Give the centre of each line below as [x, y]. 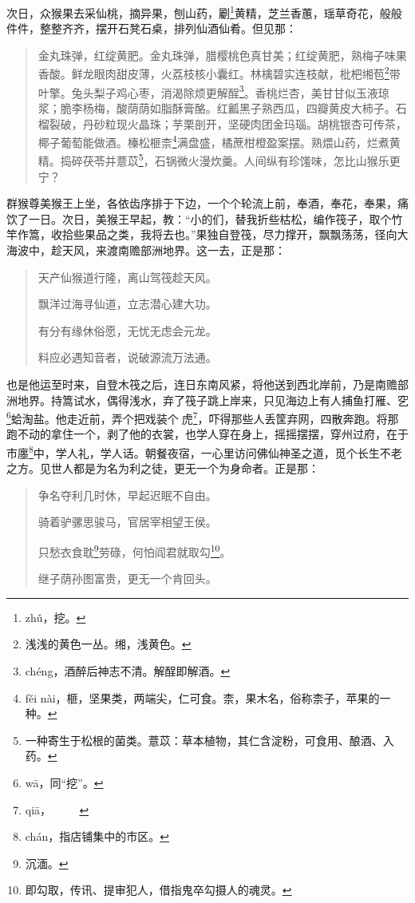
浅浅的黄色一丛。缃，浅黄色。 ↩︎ [108, 644]
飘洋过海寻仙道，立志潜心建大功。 [127, 304]
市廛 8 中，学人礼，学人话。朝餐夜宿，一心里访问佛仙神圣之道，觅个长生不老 [204, 451]
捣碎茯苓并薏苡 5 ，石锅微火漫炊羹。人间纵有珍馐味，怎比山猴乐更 [230, 160]
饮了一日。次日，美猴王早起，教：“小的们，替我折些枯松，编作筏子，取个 [199, 218]
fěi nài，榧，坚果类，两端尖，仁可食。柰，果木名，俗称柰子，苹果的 [202, 697]
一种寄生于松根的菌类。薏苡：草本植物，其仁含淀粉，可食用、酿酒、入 [209, 740]
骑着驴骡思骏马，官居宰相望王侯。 [127, 522]
